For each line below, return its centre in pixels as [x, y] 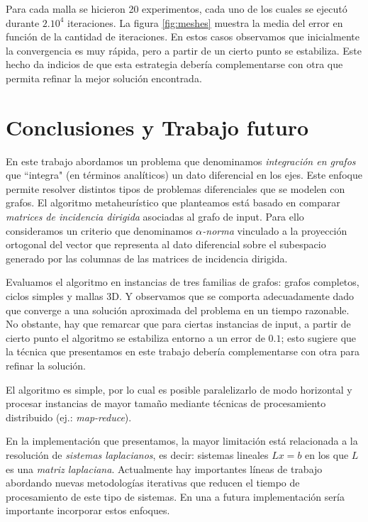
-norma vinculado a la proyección [275, 230]
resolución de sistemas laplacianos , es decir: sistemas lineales [137, 454]
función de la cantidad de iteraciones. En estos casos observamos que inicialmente [183, 37]
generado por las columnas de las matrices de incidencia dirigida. [147, 258]
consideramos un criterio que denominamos [99, 230]
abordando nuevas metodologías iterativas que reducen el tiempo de [153, 483]
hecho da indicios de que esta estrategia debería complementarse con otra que [174, 64]
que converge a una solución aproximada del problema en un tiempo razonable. [178, 310]
